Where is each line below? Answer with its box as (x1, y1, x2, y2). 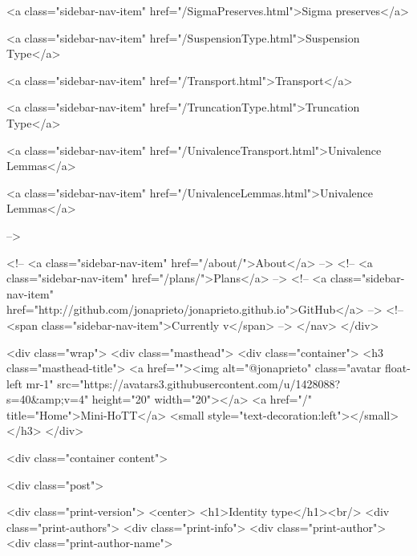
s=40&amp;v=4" (6, 391, 89, 408)
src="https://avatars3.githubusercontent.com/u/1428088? (57, 375, 341, 392)
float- (384, 359, 411, 376)
